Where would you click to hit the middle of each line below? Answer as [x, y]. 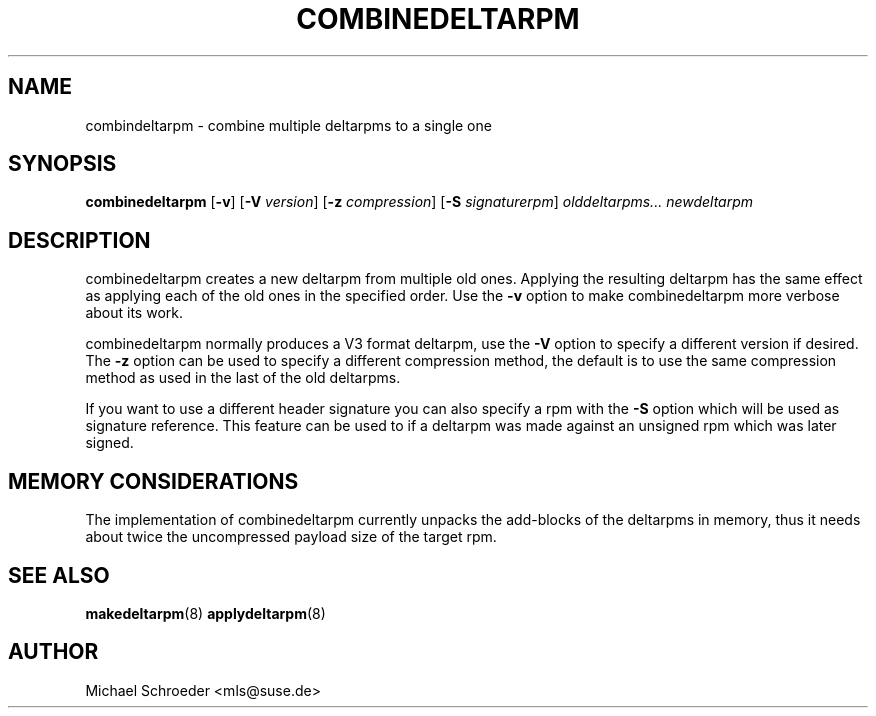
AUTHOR [53, 652]
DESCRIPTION [79, 240]
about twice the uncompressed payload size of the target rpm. [291, 537]
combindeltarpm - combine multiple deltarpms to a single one [288, 125]
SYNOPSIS [62, 164]
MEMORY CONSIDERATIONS [153, 481]
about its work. [134, 313]
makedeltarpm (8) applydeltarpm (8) [205, 613]
